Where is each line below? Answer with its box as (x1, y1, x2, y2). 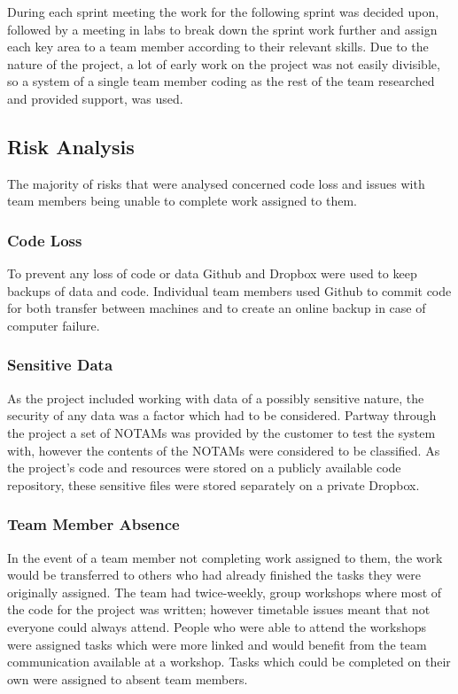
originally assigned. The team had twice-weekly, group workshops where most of (7, 582, 442, 601)
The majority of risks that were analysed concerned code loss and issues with (7, 174, 425, 192)
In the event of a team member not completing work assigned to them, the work (7, 548, 443, 566)
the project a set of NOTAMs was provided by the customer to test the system (7, 423, 436, 441)
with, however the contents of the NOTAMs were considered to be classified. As (7, 441, 440, 459)
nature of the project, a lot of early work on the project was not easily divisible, (7, 54, 440, 73)
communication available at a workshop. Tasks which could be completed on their (7, 652, 451, 671)
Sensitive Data (7, 354, 113, 376)
